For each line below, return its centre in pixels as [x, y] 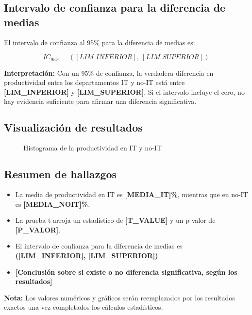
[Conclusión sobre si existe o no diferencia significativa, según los [126, 272]
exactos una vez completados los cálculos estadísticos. [84, 307]
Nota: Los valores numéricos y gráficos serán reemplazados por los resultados [119, 297]
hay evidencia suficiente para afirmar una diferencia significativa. [100, 101]
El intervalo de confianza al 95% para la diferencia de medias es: [100, 42]
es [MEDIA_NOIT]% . [53, 204]
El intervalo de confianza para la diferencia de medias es [99, 246]
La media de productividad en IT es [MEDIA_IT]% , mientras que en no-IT [132, 194]
